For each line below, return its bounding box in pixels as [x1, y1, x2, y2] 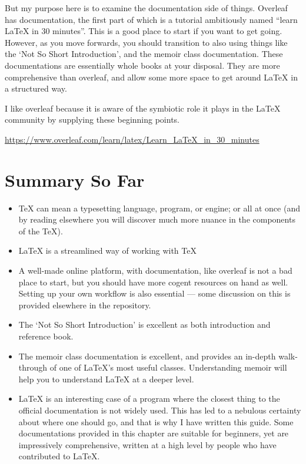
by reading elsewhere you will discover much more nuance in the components [18, 213, 295, 226]
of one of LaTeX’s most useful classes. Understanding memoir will [49, 361, 287, 374]
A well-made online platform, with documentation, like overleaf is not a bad [18, 264, 292, 277]
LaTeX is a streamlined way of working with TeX [18, 244, 197, 257]
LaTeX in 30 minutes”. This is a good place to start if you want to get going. [5, 25, 282, 37]
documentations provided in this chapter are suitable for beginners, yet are [18, 427, 289, 439]
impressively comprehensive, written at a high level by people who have [18, 438, 277, 450]
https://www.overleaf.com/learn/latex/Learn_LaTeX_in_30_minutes [5, 133, 260, 145]
